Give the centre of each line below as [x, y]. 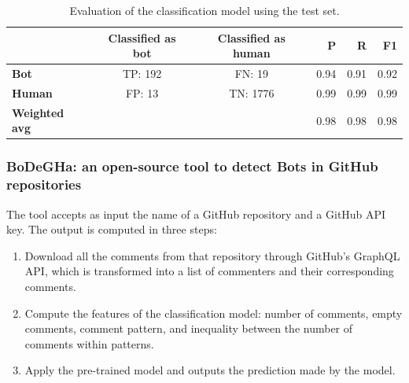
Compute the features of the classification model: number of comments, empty [214, 313]
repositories [44, 184]
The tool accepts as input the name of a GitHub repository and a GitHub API [196, 214]
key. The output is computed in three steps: [112, 229]
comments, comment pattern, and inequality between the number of [189, 328]
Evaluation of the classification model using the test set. [204, 10]
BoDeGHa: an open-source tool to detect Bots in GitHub [192, 166]
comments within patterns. [89, 343]
